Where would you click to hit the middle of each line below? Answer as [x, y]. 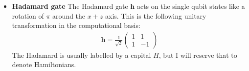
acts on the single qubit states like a [191, 6]
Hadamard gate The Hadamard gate [70, 6]
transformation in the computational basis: [76, 25]
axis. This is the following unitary [156, 15]
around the [69, 15]
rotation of [28, 15]
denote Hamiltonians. [44, 64]
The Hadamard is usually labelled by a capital [81, 55]
